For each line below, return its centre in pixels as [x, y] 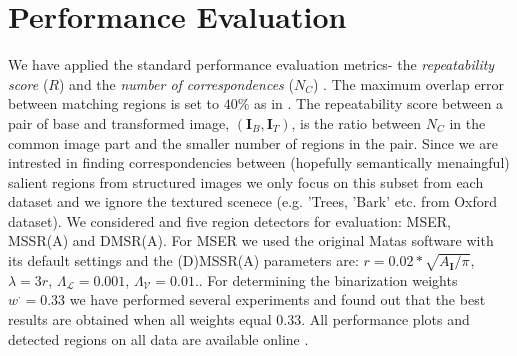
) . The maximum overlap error [408, 83]
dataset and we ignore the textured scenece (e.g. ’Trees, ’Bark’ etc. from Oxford [253, 201]
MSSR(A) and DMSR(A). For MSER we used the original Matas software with [251, 240]
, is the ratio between [356, 122]
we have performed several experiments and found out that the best [277, 299]
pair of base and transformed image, [119, 122]
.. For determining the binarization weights [326, 279]
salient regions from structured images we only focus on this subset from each [246, 181]
